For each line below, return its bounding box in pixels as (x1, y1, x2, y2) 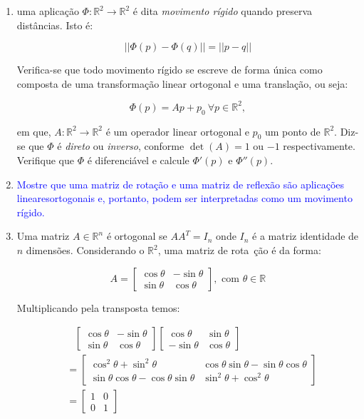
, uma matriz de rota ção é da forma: (157, 243, 321, 258)
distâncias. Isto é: (16, 17, 93, 32)
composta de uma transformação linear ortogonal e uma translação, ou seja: (16, 76, 348, 91)
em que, (16, 123, 51, 138)
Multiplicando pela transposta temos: (16, 300, 180, 315)
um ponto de (264, 123, 321, 138)
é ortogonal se (106, 228, 167, 243)
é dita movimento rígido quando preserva (132, 4, 313, 18)
